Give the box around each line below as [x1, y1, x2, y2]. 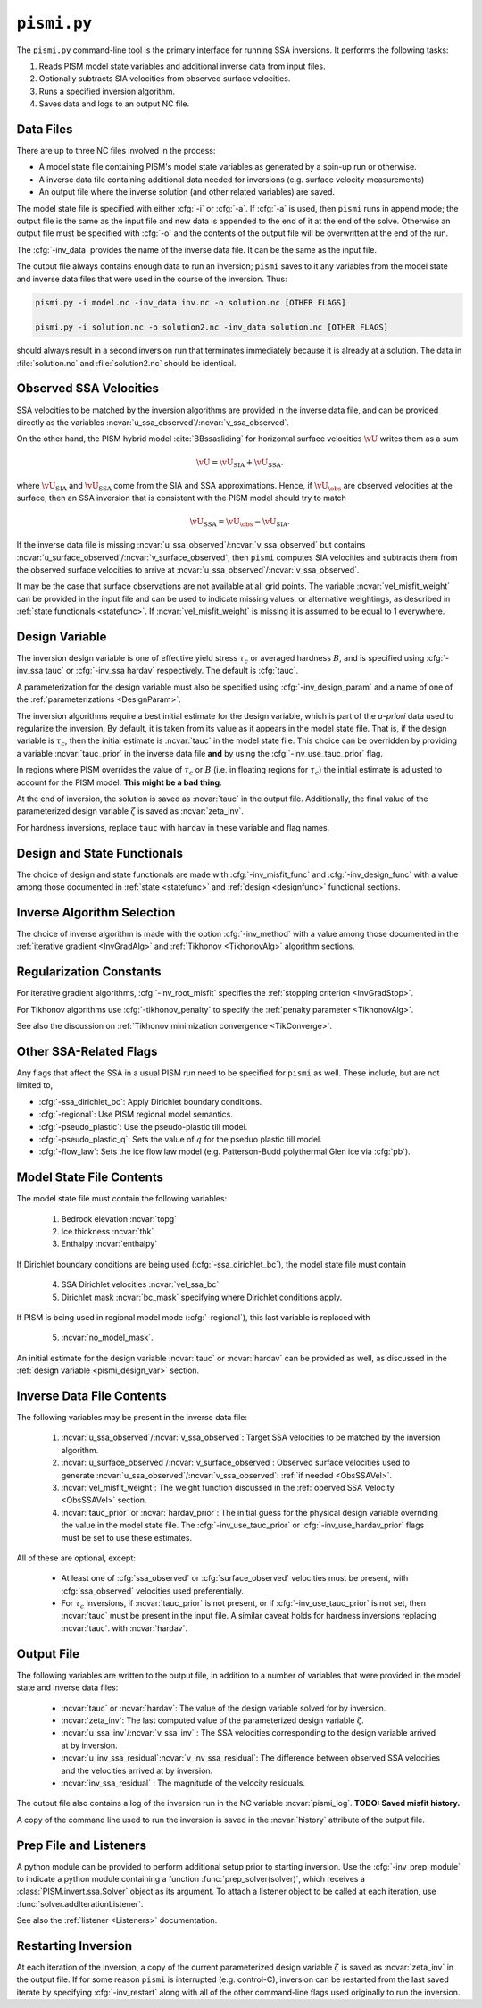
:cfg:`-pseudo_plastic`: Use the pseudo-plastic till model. [38, 1121, 248, 1132]
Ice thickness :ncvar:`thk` [61, 1226, 154, 1236]
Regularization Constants [16, 965, 162, 980]
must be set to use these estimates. [61, 1532, 192, 1543]
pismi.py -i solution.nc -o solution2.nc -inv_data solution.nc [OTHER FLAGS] [35, 322, 388, 332]
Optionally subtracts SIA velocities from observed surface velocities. [38, 73, 291, 84]
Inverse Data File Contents [16, 1388, 167, 1403]
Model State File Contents [16, 1170, 164, 1185]
